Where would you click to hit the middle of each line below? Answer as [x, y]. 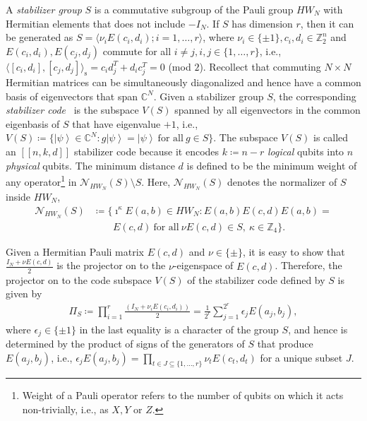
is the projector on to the [111, 265]
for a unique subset [301, 357]
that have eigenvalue [116, 123]
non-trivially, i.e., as [65, 409]
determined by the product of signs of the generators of [125, 344]
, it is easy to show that [294, 251]
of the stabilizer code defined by [256, 279]
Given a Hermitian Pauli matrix [75, 251]
